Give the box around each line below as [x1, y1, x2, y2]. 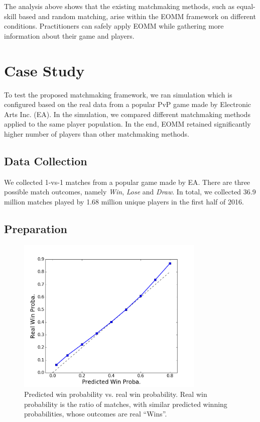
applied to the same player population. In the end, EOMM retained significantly [4, 119, 251, 129]
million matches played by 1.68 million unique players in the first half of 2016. [4, 196, 244, 206]
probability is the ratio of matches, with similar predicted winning [24, 398, 227, 409]
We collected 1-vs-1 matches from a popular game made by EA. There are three [4, 176, 250, 187]
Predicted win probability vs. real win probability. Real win [24, 388, 207, 399]
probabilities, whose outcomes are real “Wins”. [24, 408, 167, 419]
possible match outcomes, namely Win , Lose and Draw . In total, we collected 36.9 [4, 186, 256, 197]
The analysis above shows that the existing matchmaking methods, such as [4, 1, 235, 11]
